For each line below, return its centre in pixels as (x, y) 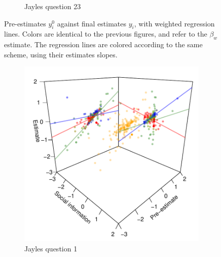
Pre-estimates (25, 23)
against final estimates (92, 23)
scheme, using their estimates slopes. (61, 54)
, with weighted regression (174, 23)
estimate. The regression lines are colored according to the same (103, 44)
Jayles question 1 (51, 248)
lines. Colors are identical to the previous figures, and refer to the (106, 34)
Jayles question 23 (53, 6)
